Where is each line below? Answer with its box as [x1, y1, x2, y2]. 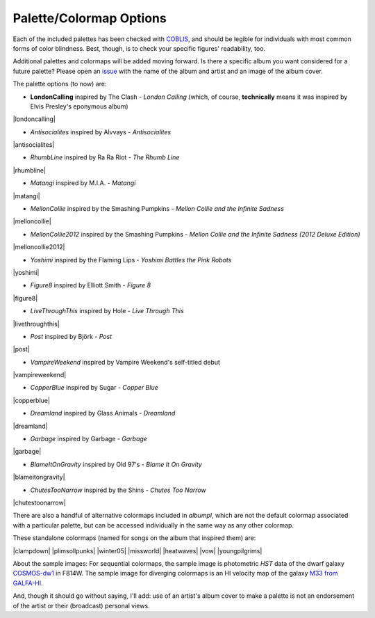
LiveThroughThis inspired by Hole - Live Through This [30, 307, 184, 315]
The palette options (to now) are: [12, 80, 107, 88]
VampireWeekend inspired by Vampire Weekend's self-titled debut [30, 358, 220, 366]
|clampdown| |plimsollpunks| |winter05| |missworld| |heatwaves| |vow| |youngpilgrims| [12, 546, 262, 555]
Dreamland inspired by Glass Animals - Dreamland [30, 409, 176, 418]
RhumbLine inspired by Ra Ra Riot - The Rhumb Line [30, 153, 180, 161]
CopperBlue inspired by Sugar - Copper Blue [30, 383, 159, 392]
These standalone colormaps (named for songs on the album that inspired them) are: [12, 534, 256, 542]
